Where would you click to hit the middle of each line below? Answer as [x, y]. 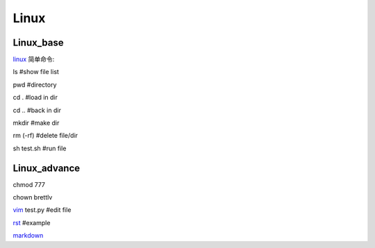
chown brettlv [33, 197]
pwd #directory [35, 85]
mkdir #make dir [36, 123]
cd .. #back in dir [37, 110]
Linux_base [38, 43]
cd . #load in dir [35, 98]
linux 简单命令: [34, 60]
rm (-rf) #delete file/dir [45, 136]
